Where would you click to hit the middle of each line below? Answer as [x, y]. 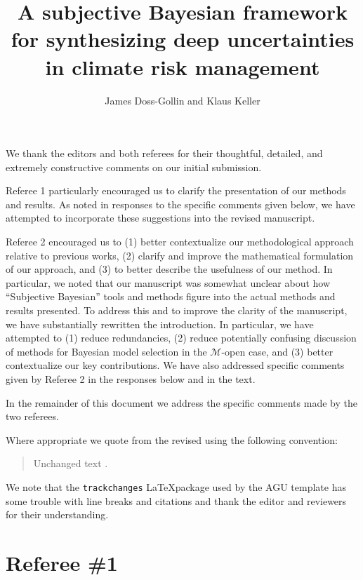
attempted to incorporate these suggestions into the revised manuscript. [160, 218]
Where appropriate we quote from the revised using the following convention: [172, 439]
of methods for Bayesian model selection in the [106, 351]
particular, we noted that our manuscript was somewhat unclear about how [168, 282]
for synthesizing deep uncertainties [183, 39]
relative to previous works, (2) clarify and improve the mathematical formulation [180, 255]
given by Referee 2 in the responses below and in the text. [131, 379]
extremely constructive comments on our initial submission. [134, 167]
